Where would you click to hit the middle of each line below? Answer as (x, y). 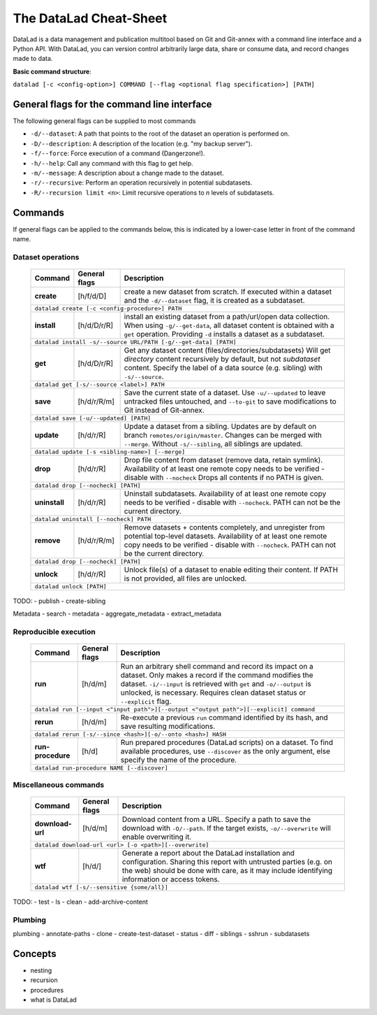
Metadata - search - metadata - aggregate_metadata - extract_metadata (117, 614)
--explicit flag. (146, 702)
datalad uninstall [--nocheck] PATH (93, 519)
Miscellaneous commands (59, 785)
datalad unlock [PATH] (71, 587)
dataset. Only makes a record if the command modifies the (217, 675)
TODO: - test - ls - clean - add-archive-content (80, 902)
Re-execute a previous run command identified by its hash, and (224, 718)
